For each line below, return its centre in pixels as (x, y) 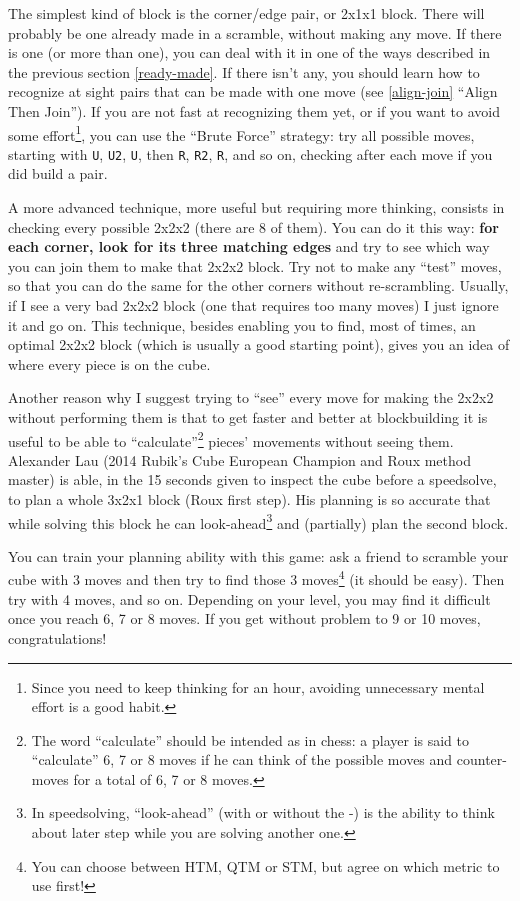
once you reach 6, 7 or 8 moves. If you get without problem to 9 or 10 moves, (244, 618)
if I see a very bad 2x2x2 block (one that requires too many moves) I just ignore (253, 305)
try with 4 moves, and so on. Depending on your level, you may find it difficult (249, 598)
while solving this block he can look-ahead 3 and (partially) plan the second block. (258, 521)
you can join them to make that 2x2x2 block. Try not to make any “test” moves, (255, 265)
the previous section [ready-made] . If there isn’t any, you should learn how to (244, 71)
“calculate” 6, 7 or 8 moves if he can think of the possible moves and (242, 759)
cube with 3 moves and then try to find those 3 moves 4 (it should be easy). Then (256, 578)
